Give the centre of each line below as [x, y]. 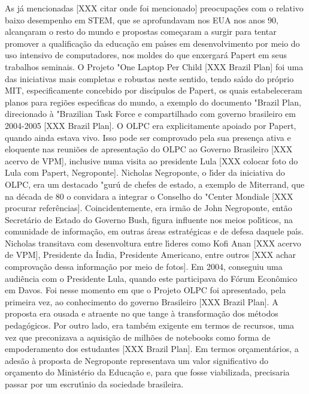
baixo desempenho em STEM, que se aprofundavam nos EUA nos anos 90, [142, 19]
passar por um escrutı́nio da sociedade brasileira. [94, 384]
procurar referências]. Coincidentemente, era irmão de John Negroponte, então [149, 208]
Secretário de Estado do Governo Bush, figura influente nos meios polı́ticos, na [149, 219]
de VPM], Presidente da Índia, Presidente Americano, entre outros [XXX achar [150, 255]
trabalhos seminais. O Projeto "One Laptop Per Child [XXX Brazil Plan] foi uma [154, 66]
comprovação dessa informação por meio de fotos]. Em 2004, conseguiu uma [144, 267]
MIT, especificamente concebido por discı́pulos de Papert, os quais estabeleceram [154, 90]
